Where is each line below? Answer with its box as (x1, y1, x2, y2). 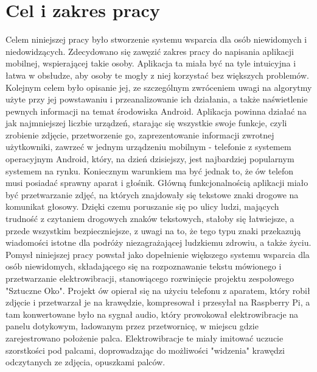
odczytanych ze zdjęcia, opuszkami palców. (5, 356, 165, 368)
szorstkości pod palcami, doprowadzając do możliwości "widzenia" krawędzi (5, 343, 285, 356)
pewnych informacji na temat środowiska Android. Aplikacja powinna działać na (5, 104, 307, 117)
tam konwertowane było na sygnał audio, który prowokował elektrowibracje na (5, 307, 299, 320)
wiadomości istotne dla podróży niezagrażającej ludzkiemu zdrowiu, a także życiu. (5, 236, 312, 249)
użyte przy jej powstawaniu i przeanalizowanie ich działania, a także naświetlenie (5, 93, 308, 106)
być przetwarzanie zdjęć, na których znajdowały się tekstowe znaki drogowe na (5, 188, 299, 201)
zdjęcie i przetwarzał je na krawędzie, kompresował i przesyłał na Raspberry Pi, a (5, 296, 310, 309)
